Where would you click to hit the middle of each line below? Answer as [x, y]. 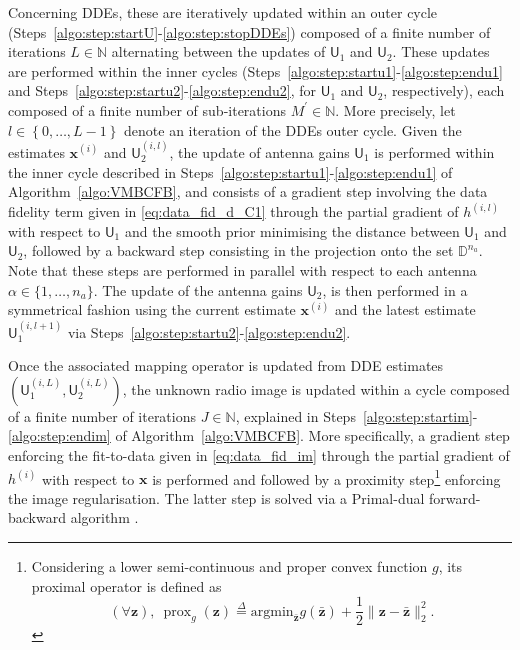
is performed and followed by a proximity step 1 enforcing [326, 477]
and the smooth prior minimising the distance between [292, 230]
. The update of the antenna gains [198, 289]
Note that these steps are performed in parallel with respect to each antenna [242, 269]
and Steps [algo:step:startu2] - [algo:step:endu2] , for [162, 90]
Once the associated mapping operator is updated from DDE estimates [226, 365]
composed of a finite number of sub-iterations [147, 109]
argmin [272, 611]
